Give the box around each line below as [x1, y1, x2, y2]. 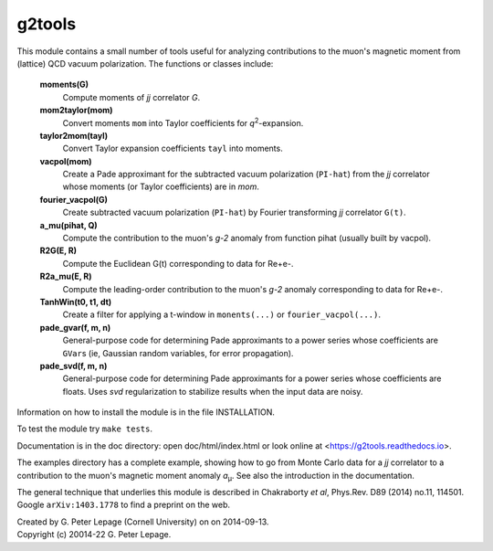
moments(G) [39, 79, 89, 90]
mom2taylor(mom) [39, 105, 113, 116]
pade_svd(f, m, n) [39, 360, 108, 371]
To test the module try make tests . [16, 423, 152, 434]
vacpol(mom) [39, 155, 92, 166]
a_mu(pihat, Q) [39, 219, 98, 230]
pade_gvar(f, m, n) [39, 322, 111, 333]
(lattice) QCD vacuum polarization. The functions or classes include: [16, 58, 274, 69]
